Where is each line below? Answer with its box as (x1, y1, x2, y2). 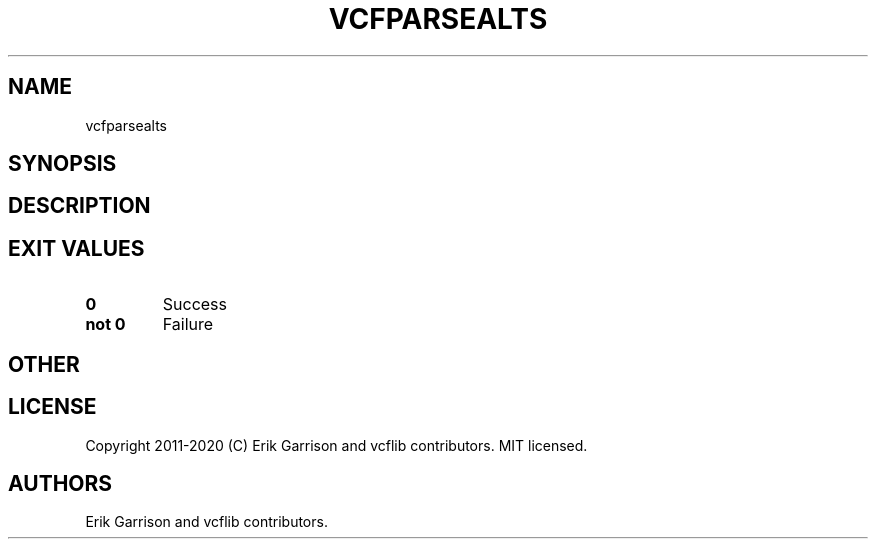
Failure (162, 314, 214, 335)
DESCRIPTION (8, 193, 151, 219)
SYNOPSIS (8, 151, 117, 177)
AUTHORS (8, 470, 113, 496)
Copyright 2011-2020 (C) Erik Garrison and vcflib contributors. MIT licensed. (85, 436, 588, 454)
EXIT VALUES (8, 235, 145, 261)
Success (162, 294, 228, 315)
